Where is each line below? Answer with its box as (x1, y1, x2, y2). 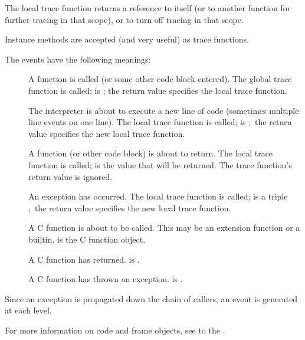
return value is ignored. (28, 170, 113, 182)
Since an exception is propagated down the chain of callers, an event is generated (5, 292, 298, 305)
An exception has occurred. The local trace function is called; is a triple (28, 190, 288, 202)
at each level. (5, 304, 52, 316)
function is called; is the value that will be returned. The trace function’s (28, 158, 292, 171)
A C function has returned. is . (28, 253, 140, 265)
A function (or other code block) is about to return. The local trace (28, 147, 273, 159)
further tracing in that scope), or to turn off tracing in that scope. (5, 13, 244, 25)
